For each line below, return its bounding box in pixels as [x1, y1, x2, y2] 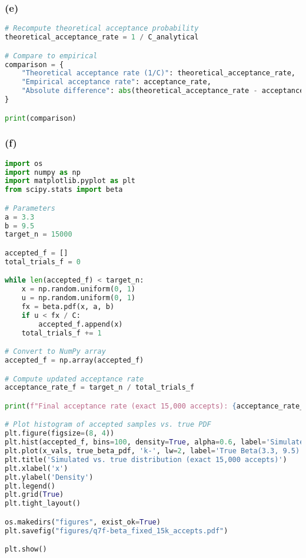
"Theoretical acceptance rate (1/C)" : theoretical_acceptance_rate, [21, 69, 295, 78]
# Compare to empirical [5, 51, 98, 60]
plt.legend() [5, 481, 55, 490]
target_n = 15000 [5, 230, 72, 239]
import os [5, 159, 43, 168]
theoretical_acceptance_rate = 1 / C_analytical [5, 33, 199, 42]
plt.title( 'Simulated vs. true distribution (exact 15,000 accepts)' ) [5, 455, 287, 464]
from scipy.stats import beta [5, 185, 123, 194]
